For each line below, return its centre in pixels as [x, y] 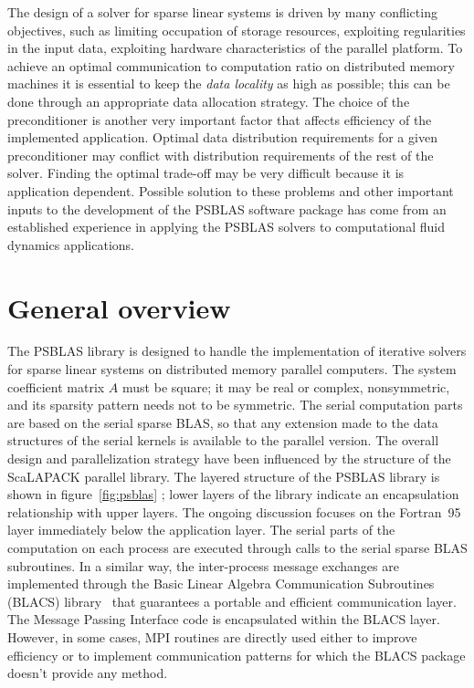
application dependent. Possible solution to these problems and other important [231, 190]
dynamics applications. [71, 244]
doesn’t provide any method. [88, 673]
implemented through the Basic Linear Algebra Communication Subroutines [221, 584]
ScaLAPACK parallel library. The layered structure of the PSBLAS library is [224, 476]
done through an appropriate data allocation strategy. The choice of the [209, 101]
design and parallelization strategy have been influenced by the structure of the [229, 458]
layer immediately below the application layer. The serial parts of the [201, 530]
